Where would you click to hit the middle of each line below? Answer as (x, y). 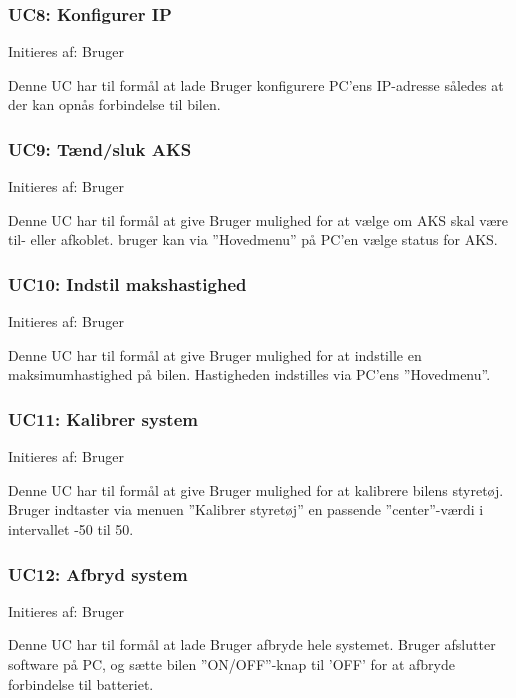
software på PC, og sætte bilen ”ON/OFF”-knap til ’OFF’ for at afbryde (231, 664)
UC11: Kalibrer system (103, 418)
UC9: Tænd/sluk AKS (100, 148)
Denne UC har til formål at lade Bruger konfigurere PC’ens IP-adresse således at (256, 84)
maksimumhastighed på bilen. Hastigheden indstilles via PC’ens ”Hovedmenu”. (249, 374)
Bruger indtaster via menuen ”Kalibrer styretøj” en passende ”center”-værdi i (246, 509)
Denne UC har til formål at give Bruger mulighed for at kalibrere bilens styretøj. (256, 489)
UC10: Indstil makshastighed (127, 283)
